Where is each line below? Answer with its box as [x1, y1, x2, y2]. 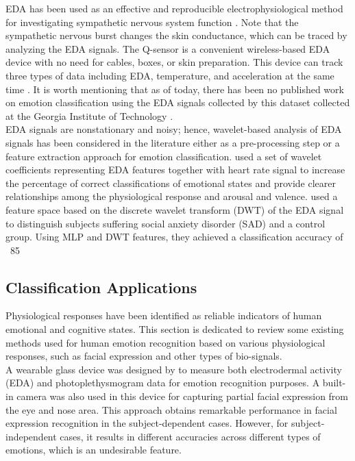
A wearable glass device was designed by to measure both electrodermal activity [5, 362, 342, 376]
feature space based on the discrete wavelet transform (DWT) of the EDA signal [5, 202, 344, 216]
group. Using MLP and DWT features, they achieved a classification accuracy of [5, 229, 343, 244]
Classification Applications [5, 276, 197, 297]
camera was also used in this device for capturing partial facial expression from [16, 389, 349, 403]
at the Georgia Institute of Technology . [5, 108, 173, 123]
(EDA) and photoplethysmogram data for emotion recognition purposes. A [5, 375, 320, 390]
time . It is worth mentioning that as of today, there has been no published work [5, 82, 344, 96]
